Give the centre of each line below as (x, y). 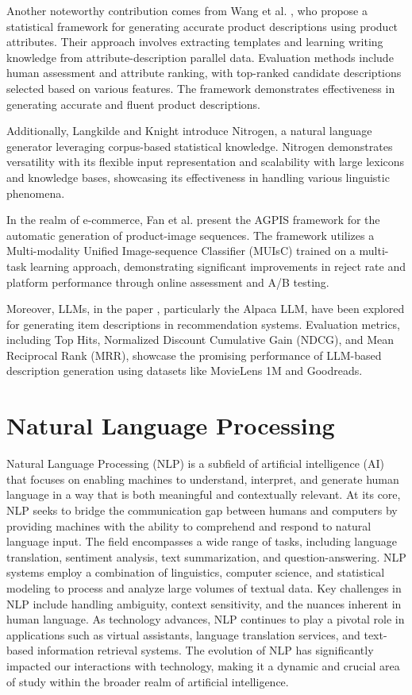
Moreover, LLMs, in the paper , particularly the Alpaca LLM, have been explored (206, 309)
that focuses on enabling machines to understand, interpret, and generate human (203, 479)
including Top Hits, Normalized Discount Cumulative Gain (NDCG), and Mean (200, 340)
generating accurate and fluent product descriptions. (134, 104)
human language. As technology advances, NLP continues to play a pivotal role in (206, 619)
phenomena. (36, 193)
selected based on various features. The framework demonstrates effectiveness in (201, 88)
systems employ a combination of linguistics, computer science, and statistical (196, 572)
